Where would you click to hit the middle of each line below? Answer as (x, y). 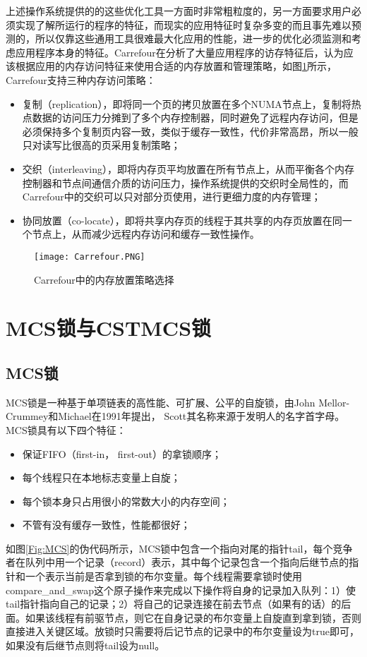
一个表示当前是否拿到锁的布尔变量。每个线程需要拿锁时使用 (163, 576)
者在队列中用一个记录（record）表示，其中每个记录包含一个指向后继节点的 (178, 562)
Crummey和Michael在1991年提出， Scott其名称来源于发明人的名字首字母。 (175, 416)
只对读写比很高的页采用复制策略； (101, 145)
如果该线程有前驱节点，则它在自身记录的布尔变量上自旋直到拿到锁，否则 (193, 617)
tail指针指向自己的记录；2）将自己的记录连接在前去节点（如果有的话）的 (174, 604)
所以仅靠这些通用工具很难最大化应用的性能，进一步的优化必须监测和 (193, 38)
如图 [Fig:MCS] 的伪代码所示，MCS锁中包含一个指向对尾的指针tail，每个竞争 (179, 548)
